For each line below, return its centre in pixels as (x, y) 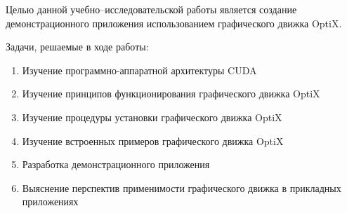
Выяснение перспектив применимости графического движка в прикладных (182, 187)
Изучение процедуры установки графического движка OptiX (152, 117)
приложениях (50, 201)
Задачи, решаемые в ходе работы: (77, 47)
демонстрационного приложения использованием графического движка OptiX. (174, 23)
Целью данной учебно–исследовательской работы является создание (151, 9)
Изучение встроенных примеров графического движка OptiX (153, 140)
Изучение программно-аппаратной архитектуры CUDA (139, 70)
